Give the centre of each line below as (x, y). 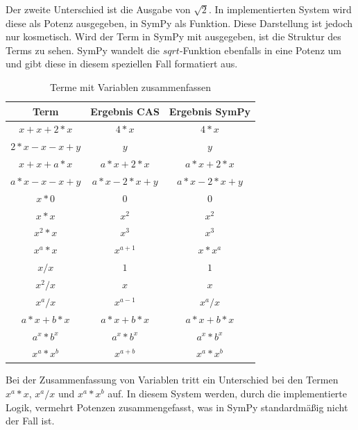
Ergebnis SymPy (210, 111)
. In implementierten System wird (280, 9)
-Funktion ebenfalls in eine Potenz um (260, 50)
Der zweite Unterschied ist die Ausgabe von (98, 9)
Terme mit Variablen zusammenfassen (130, 86)
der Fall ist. (30, 421)
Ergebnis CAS (125, 111)
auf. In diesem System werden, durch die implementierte (228, 394)
